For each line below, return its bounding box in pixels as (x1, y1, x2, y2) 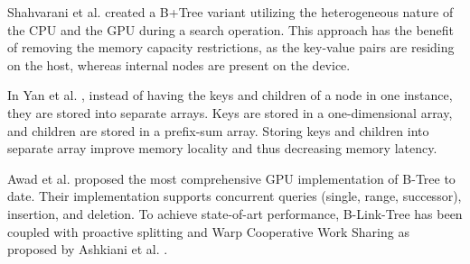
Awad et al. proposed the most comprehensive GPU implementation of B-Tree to (7, 168, 456, 187)
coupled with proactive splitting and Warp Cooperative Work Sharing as (7, 222, 409, 241)
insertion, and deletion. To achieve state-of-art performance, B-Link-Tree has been (7, 204, 463, 223)
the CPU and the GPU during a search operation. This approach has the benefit (7, 20, 455, 39)
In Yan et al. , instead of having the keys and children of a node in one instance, (7, 86, 453, 105)
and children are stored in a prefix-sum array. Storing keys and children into (7, 121, 429, 140)
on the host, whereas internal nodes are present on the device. (7, 55, 351, 74)
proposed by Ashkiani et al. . (7, 240, 168, 259)
